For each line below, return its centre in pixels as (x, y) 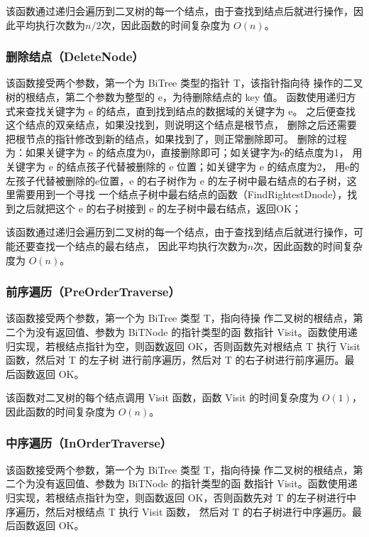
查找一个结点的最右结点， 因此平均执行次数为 (141, 245)
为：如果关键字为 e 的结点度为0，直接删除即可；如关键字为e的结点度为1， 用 (184, 152)
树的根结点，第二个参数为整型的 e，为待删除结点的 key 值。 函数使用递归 (176, 97)
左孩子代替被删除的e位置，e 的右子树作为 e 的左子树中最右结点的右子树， (176, 180)
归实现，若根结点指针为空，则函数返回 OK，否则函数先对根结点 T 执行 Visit (183, 346)
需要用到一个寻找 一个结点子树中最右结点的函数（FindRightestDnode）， (181, 194)
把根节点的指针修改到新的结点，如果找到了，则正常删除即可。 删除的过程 (176, 138)
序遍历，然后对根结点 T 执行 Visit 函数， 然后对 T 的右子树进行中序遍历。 (179, 511)
